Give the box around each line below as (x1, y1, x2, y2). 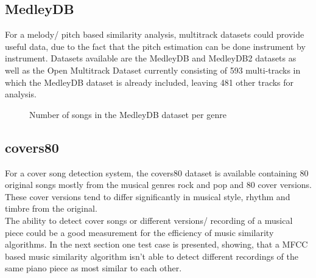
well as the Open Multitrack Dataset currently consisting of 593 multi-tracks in (5, 63, 301, 76)
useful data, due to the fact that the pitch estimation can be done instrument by (5, 40, 306, 52)
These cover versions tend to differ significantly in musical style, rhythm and (5, 190, 290, 203)
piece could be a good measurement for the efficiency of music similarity (5, 226, 274, 238)
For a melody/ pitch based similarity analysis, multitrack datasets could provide (5, 28, 304, 41)
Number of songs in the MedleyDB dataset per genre (29, 108, 226, 120)
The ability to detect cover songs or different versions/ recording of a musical (5, 214, 293, 226)
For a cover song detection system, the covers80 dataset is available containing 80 (5, 166, 309, 179)
